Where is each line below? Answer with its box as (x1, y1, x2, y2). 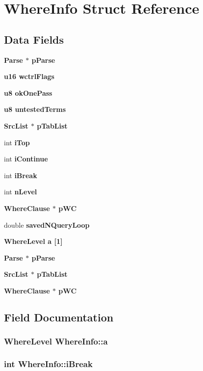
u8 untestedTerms (4, 104, 66, 114)
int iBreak (4, 170, 37, 180)
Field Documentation (4, 309, 114, 324)
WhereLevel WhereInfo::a (4, 335, 108, 347)
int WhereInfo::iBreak (4, 358, 93, 370)
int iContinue (4, 154, 48, 164)
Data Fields (4, 31, 64, 47)
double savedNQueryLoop (4, 219, 90, 230)
